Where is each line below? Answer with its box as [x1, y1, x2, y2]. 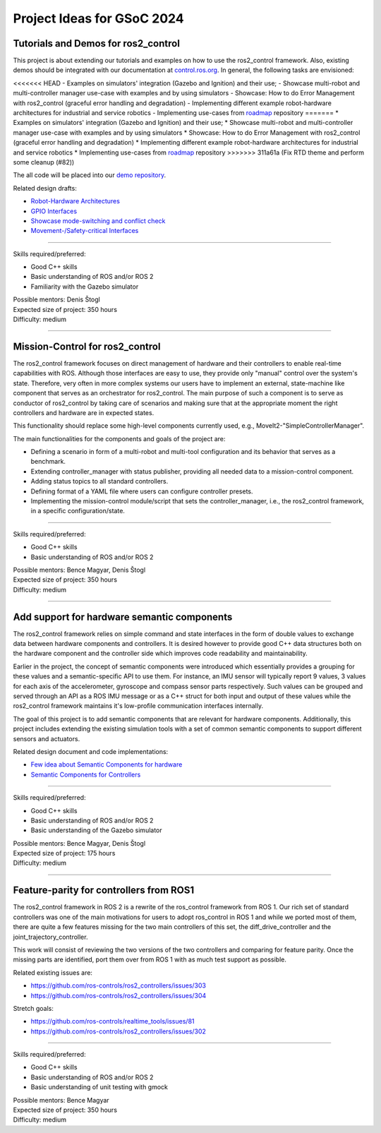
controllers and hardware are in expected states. [13, 408, 155, 416]
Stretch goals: [13, 1004, 54, 1012]
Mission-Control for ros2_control [13, 340, 161, 352]
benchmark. [30, 457, 66, 466]
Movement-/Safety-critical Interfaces [30, 227, 139, 235]
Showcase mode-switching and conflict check [30, 216, 166, 225]
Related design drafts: [13, 184, 77, 192]
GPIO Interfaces [30, 207, 78, 215]
